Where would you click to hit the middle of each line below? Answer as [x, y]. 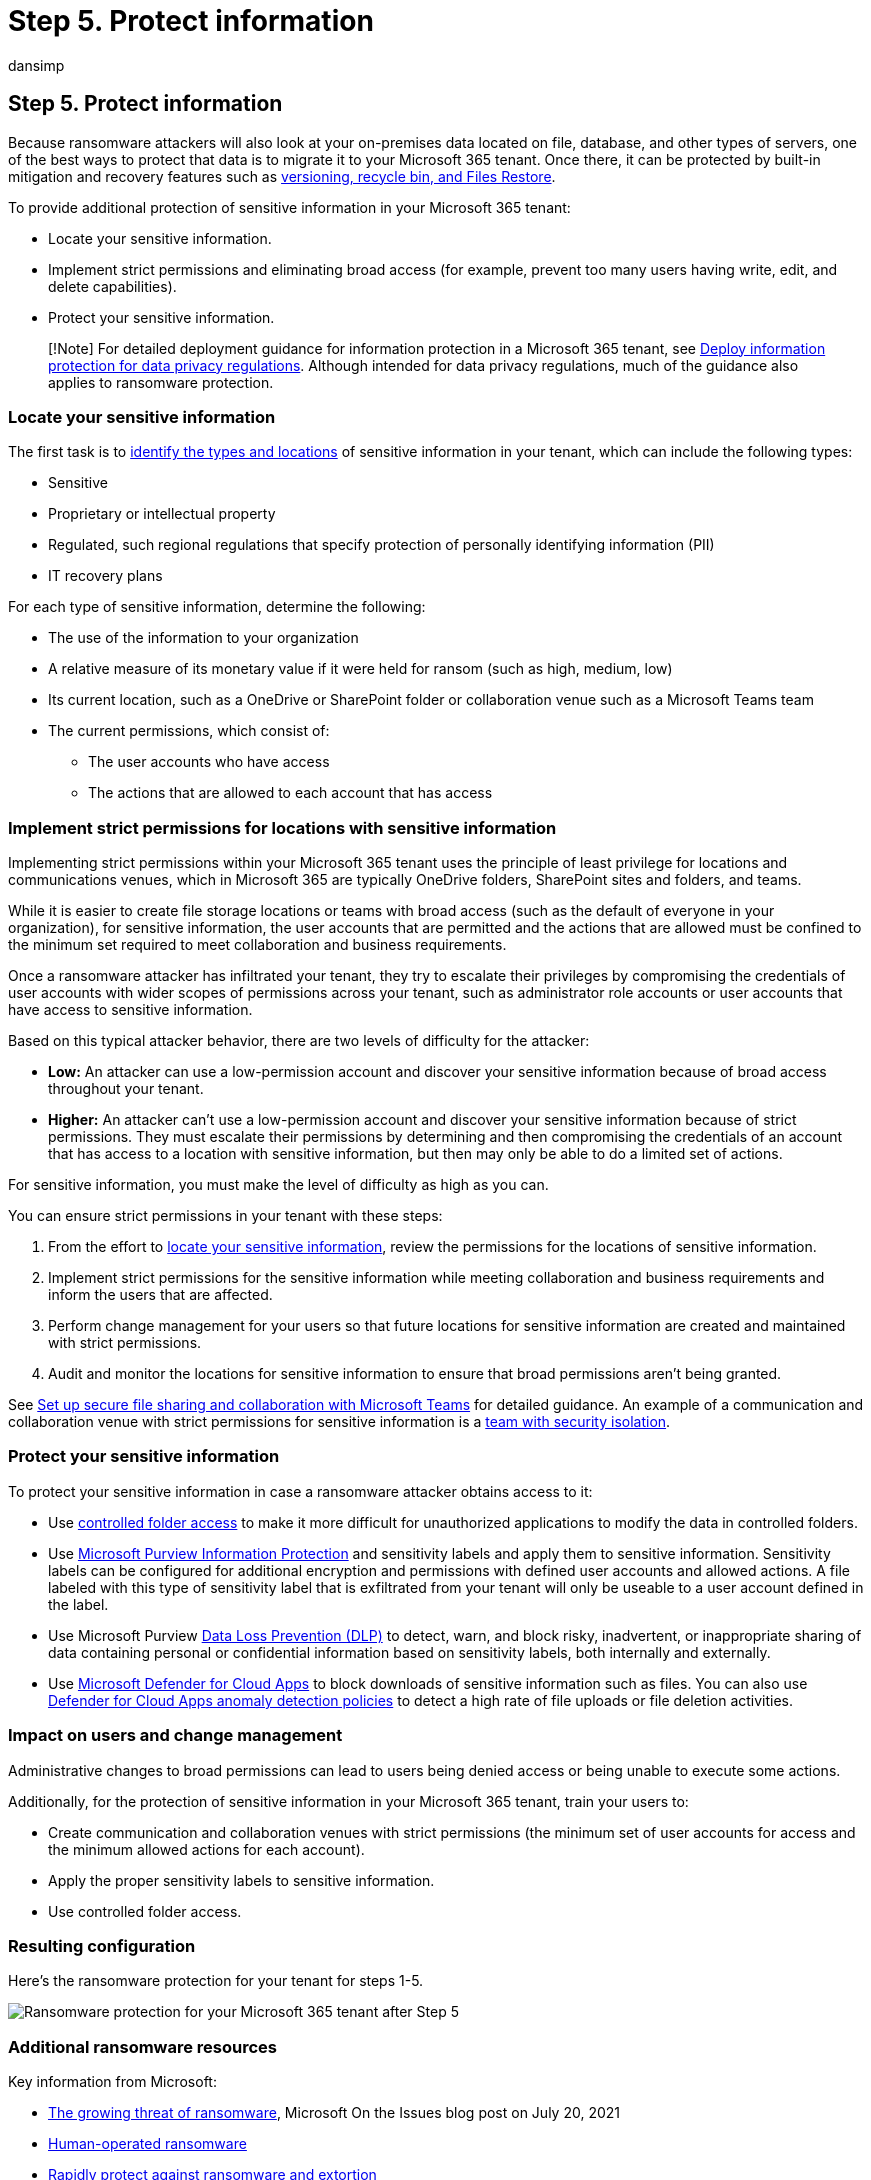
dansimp [36, 65]
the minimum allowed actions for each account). [206, 1849]
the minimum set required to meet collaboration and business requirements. [257, 945]
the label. [78, 1604]
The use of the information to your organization [203, 638]
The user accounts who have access [209, 762]
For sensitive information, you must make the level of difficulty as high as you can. [278, 1185]
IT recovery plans [105, 576]
